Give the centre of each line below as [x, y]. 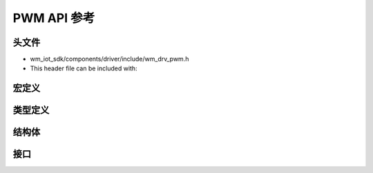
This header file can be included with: [84, 68]
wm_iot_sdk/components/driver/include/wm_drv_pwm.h [109, 59]
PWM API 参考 [54, 18]
